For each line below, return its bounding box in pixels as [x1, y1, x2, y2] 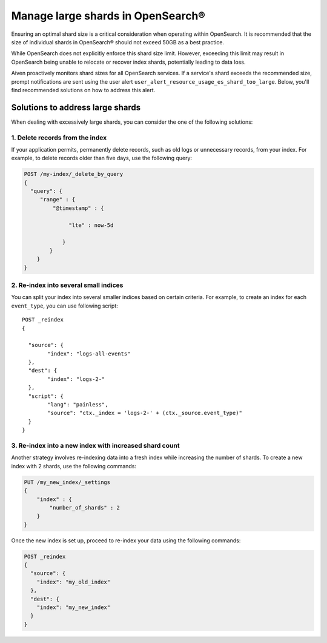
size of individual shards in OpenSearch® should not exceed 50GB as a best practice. [11, 38, 224, 45]
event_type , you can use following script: [11, 302, 118, 309]
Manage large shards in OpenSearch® [11, 9, 206, 22]
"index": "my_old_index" [36, 578, 111, 585]
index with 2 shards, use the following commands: [11, 462, 136, 470]
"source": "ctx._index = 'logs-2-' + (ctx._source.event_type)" [47, 409, 242, 417]
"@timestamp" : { [52, 204, 104, 212]
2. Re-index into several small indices [11, 281, 124, 289]
